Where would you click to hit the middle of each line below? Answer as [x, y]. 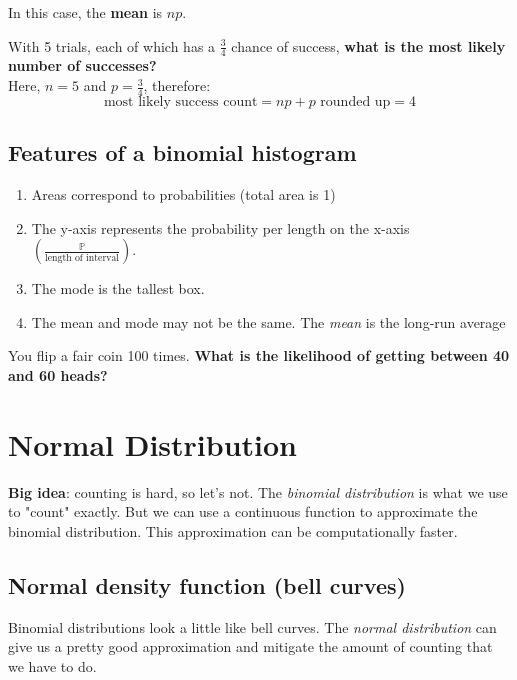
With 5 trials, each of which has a [112, 45]
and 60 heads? [58, 375]
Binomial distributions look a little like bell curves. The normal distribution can [252, 626]
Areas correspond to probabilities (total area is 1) [183, 194]
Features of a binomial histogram [182, 152]
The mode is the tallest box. [118, 288]
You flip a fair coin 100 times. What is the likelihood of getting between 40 [259, 355]
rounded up [355, 101]
